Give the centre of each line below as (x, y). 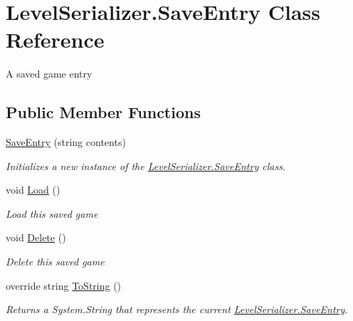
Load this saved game (52, 213)
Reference (55, 40)
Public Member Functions (103, 112)
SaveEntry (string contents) (66, 142)
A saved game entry (49, 74)
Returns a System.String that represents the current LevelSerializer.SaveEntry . (177, 309)
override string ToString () (64, 285)
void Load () (33, 190)
